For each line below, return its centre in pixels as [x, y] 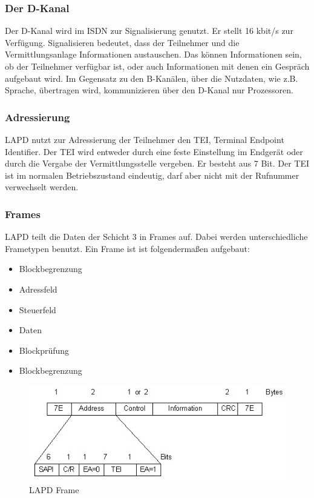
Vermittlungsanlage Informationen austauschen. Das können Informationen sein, [153, 54]
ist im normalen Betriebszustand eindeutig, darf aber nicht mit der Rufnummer [152, 175]
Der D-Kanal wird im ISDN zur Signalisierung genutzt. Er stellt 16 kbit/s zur [149, 31]
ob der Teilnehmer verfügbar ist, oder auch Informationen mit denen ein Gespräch [157, 66]
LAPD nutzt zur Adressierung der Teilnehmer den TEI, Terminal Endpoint [145, 139]
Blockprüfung [44, 350]
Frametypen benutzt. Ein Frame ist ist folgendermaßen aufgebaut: [127, 248]
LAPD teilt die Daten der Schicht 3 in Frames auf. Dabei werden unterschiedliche [156, 237]
